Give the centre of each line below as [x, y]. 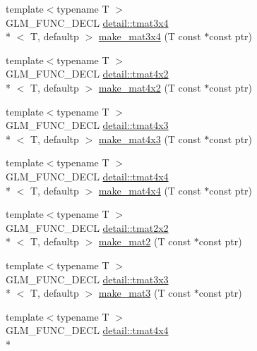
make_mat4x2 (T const [150, 87]
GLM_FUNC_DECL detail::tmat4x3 [87, 125]
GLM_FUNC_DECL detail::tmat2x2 [87, 227]
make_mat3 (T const [145, 293]
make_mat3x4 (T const [150, 36]
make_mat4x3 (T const [150, 138]
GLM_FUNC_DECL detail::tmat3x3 [87, 279]
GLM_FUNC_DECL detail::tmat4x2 [87, 74]
